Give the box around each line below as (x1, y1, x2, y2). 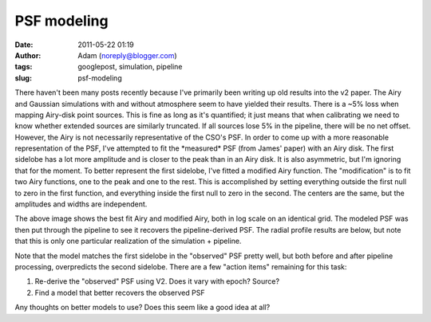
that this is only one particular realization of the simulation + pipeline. (14, 236, 242, 246)
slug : (14, 73, 32, 83)
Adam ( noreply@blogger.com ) (77, 50, 177, 60)
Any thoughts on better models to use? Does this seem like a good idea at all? (14, 303, 271, 312)
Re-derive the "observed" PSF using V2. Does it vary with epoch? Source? (34, 277, 279, 286)
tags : (14, 62, 33, 72)
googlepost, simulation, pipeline (77, 62, 183, 72)
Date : (14, 40, 34, 49)
